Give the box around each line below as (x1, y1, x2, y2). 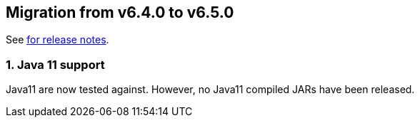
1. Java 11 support (6, 57, 105, 72)
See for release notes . (6, 33, 109, 46)
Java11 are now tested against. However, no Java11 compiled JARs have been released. (6, 83, 415, 96)
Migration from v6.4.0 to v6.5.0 (6, 4, 234, 21)
